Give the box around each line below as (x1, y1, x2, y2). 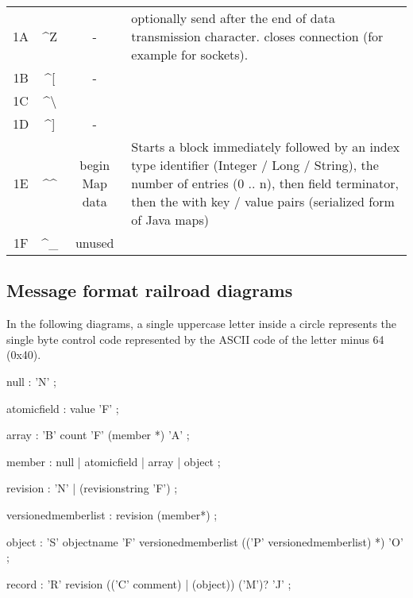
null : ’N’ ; (6, 372, 57, 389)
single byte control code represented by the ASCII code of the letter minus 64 (6, 330, 384, 347)
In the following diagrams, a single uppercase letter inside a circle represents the (6, 315, 397, 332)
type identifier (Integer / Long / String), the (131, 156, 379, 174)
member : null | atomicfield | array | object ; (6, 453, 221, 469)
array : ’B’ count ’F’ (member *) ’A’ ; (6, 426, 190, 443)
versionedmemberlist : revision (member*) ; (6, 506, 218, 523)
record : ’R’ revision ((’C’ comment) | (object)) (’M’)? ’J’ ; (6, 575, 291, 592)
